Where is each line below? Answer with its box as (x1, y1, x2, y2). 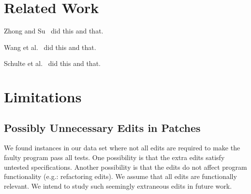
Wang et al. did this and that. (4, 42, 96, 52)
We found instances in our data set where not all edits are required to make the (4, 143, 240, 153)
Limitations (4, 87, 82, 107)
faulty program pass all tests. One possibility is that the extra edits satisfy (4, 152, 225, 162)
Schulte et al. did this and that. (4, 58, 101, 68)
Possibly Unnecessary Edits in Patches (4, 120, 201, 135)
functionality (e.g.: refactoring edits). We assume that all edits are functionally (4, 171, 237, 181)
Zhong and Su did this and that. (4, 26, 103, 36)
